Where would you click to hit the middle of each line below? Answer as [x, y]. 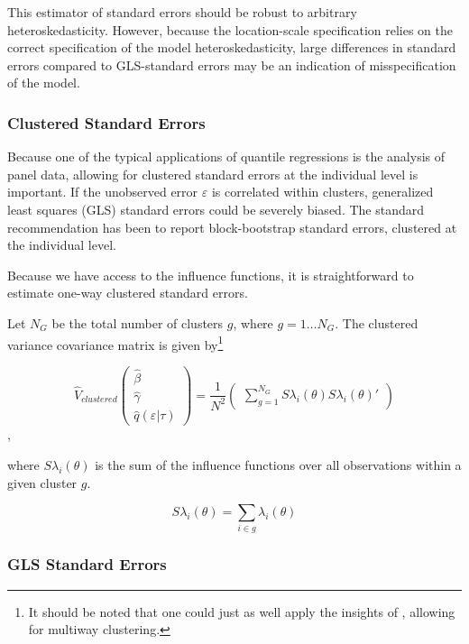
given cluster [42, 482]
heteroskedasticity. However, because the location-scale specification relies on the [230, 29]
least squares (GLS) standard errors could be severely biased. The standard [216, 209]
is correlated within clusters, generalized [322, 192]
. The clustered [377, 322]
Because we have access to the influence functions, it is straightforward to [211, 275]
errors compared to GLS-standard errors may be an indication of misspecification [232, 64]
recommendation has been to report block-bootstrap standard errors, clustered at [232, 227]
